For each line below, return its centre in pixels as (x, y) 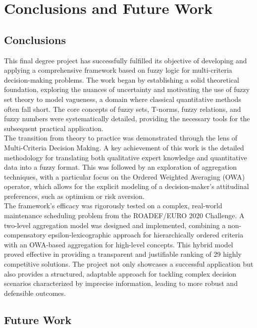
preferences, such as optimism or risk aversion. (74, 196)
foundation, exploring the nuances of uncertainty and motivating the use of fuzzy (127, 89)
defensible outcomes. (35, 293)
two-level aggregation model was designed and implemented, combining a (115, 225)
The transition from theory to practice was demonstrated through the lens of (121, 138)
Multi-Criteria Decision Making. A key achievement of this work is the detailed (124, 147)
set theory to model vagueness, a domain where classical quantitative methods (123, 99)
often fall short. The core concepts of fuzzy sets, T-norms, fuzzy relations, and (123, 109)
